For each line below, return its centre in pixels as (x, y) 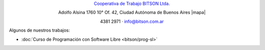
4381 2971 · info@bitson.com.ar (132, 21)
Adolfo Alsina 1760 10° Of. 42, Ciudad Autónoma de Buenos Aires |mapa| (132, 13)
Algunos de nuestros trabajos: (40, 30)
